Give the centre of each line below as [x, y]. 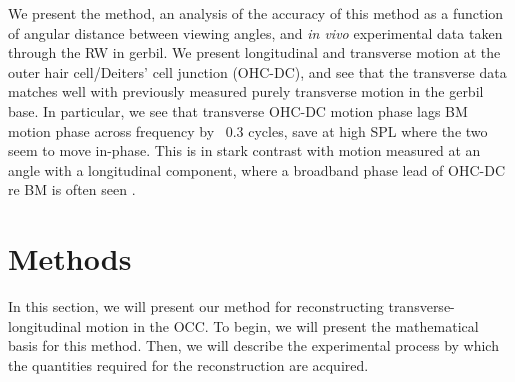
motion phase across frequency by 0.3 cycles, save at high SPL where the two [248, 130]
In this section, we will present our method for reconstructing [196, 306]
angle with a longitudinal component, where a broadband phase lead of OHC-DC [256, 169]
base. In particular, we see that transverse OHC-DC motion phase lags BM [238, 110]
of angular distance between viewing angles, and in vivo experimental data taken [255, 32]
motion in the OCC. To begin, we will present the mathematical [282, 325]
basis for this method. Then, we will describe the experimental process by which [253, 345]
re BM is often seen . [72, 189]
